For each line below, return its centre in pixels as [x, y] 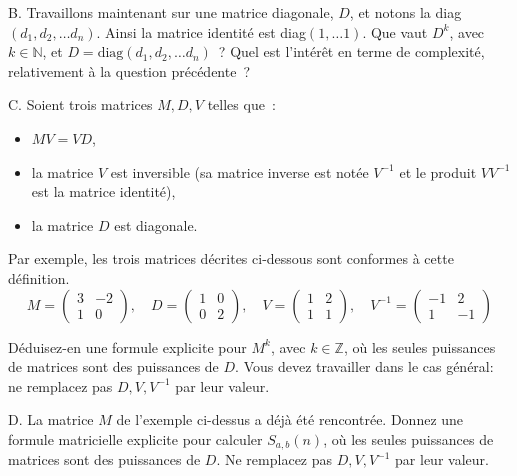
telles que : [241, 104]
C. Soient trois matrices [80, 104]
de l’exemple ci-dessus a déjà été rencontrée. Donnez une [290, 419]
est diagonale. [156, 224]
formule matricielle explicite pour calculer [135, 438]
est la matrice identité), [103, 191]
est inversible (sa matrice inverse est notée [239, 171]
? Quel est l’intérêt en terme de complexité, [351, 51]
